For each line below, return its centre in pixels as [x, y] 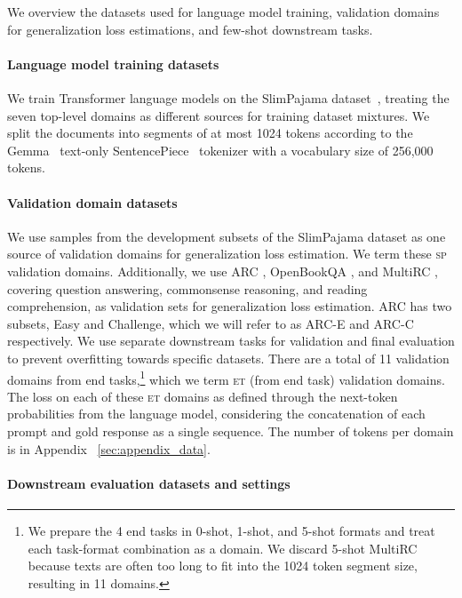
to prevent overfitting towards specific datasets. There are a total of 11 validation [228, 358]
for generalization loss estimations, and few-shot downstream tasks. [190, 29]
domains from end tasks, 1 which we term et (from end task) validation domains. [226, 378]
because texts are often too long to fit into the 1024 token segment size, [223, 566]
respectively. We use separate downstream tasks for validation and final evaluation [231, 341]
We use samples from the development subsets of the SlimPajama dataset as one [227, 236]
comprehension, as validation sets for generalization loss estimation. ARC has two [230, 306]
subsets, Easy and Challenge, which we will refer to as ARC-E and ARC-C [211, 323]
